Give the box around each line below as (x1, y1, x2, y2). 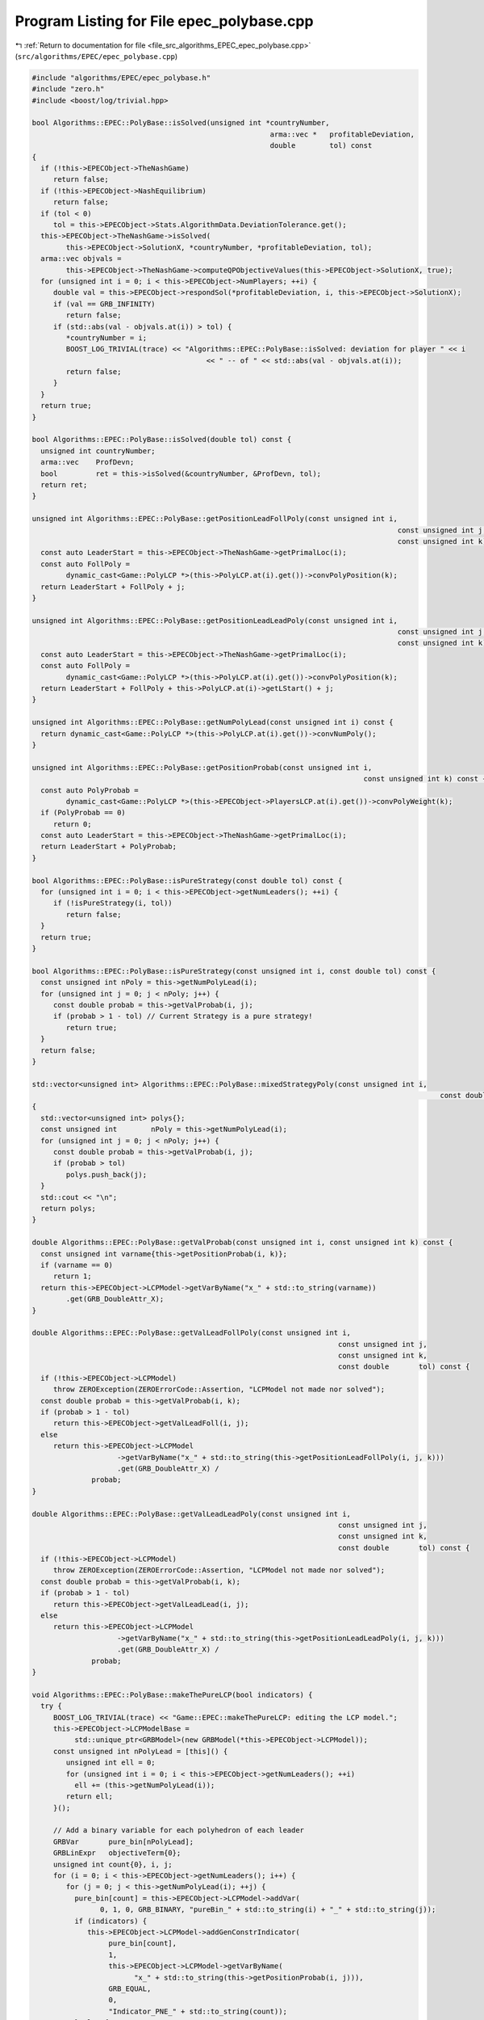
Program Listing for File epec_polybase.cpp (15, 12, 314, 30)
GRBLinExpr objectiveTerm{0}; (52, 1849, 181, 1858)
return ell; (65, 1792, 113, 1801)
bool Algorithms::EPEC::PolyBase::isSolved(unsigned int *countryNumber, (31, 118, 330, 128)
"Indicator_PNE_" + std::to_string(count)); (108, 2006, 288, 2016)
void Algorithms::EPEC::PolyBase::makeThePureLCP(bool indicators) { (31, 1690, 313, 1699)
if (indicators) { (73, 1916, 148, 1925)
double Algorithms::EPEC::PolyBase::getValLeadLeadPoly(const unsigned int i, (31, 1509, 351, 1518)
